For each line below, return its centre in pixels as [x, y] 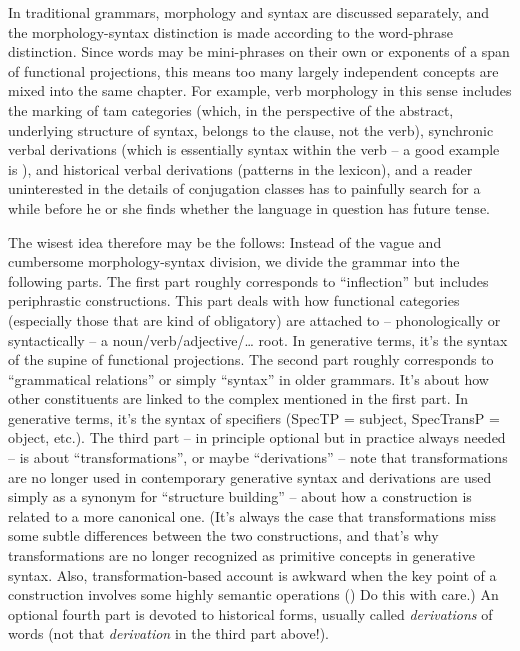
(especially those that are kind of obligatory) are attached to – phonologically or [254, 319]
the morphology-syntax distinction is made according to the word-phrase [230, 31]
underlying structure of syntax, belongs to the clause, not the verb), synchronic [251, 129]
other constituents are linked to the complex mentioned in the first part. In [238, 398]
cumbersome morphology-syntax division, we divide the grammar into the [234, 261]
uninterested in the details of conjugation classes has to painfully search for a [244, 188]
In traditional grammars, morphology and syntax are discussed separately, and [249, 12]
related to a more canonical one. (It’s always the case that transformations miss [252, 515]
